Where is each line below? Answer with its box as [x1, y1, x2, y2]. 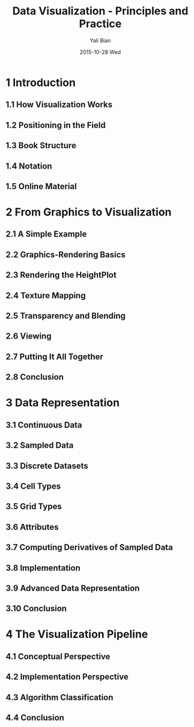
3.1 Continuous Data [5, 420, 82, 430]
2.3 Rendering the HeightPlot [5, 270, 117, 280]
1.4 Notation [5, 161, 52, 171]
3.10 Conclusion [5, 603, 67, 614]
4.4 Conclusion [5, 713, 64, 723]
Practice [79, 17, 122, 31]
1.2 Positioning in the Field [5, 120, 106, 130]
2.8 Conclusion [5, 372, 64, 382]
